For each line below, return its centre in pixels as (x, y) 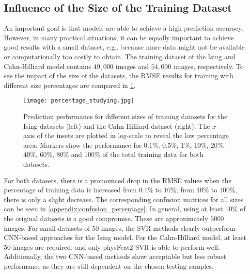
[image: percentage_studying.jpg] (79, 101)
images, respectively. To (208, 66)
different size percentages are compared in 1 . (70, 85)
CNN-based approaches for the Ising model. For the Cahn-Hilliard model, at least (125, 237)
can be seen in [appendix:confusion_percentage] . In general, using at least (114, 209)
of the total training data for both (153, 154)
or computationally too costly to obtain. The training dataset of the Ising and (120, 56)
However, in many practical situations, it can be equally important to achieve (119, 37)
